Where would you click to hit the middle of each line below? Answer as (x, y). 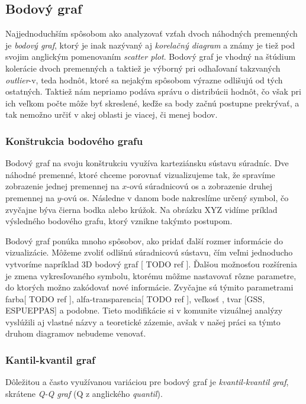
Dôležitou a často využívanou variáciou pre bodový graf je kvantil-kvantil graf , (147, 382)
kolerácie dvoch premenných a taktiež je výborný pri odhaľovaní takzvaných (143, 68)
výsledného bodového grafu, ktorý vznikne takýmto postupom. (119, 221)
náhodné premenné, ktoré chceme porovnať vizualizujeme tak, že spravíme (140, 174)
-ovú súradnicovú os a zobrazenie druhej (199, 186)
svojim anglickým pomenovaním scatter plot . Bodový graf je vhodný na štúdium (151, 56)
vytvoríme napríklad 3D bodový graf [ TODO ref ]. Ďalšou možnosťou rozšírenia (152, 264)
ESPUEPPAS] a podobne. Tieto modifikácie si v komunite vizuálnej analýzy (144, 310)
